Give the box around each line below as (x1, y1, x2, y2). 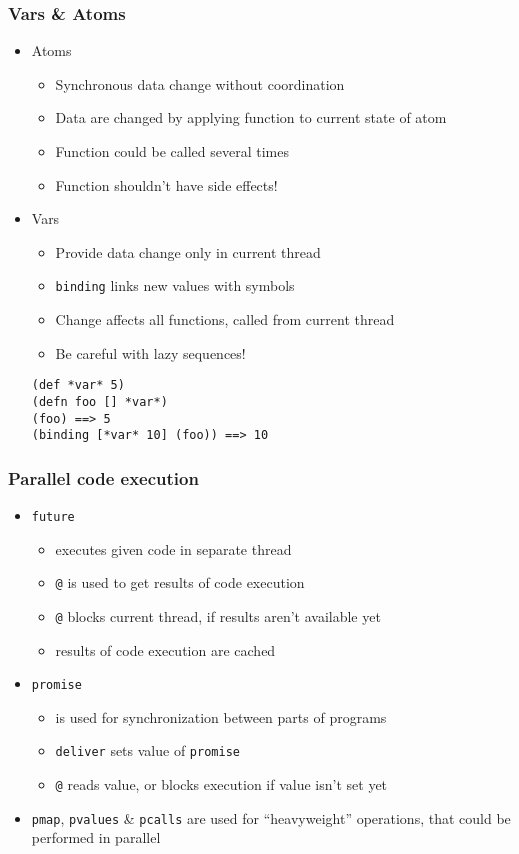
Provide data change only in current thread (55, 241, 321, 262)
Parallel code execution (8, 465, 199, 490)
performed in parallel (31, 827, 161, 848)
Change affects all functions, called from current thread (55, 309, 395, 330)
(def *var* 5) (31, 378, 125, 393)
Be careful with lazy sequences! (55, 342, 246, 363)
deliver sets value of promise (55, 740, 240, 761)
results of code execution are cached (55, 639, 276, 660)
